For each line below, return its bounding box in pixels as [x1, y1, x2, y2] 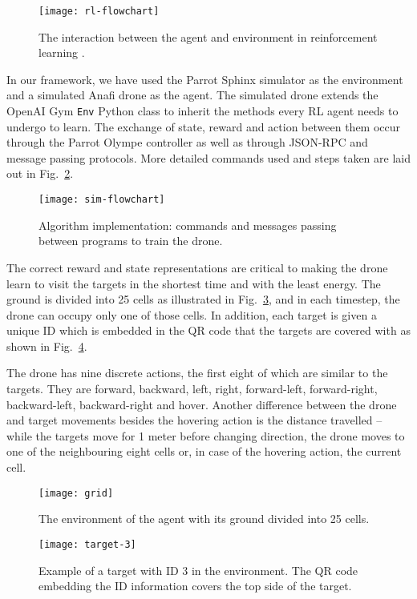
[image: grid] [38, 487, 114, 499]
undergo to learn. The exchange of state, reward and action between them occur [6, 118, 401, 135]
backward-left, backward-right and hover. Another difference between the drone [6, 396, 397, 412]
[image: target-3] [38, 538, 136, 550]
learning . [38, 44, 85, 61]
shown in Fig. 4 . [6, 337, 87, 354]
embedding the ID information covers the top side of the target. [38, 577, 352, 594]
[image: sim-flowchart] [38, 194, 165, 206]
